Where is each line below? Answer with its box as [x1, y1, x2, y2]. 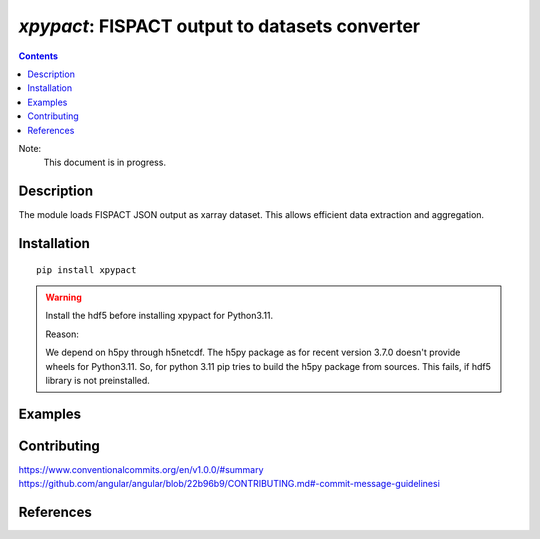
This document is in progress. [43, 156, 167, 169]
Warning [45, 291, 82, 303]
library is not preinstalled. [45, 374, 150, 386]
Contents [18, 50, 59, 62]
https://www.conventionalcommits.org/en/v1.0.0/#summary [18, 463, 264, 475]
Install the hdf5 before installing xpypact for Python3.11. [45, 310, 274, 322]
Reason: [45, 328, 80, 340]
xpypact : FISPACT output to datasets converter [18, 15, 420, 37]
